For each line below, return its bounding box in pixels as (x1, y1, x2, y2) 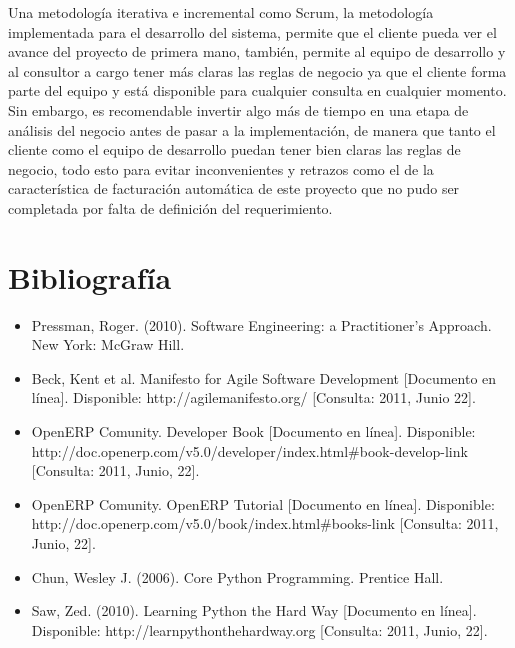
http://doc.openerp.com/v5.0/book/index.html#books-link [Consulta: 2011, (31, 513, 499, 534)
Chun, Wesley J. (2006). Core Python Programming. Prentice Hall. (31, 566, 444, 587)
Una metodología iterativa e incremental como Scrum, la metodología (8, 2, 434, 22)
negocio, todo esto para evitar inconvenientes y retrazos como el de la (8, 158, 434, 179)
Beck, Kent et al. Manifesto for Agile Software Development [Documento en (31, 367, 497, 388)
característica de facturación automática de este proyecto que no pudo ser (8, 178, 460, 199)
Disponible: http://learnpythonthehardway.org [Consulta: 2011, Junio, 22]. (31, 619, 488, 640)
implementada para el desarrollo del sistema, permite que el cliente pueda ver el (8, 21, 497, 42)
